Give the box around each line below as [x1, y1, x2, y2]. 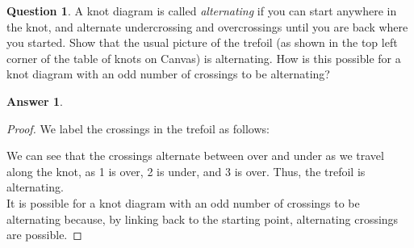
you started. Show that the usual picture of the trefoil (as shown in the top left [6, 34, 398, 51]
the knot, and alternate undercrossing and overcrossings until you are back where [6, 18, 408, 35]
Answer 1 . [6, 92, 63, 109]
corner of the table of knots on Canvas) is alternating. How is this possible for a [6, 49, 401, 66]
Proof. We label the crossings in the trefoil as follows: [6, 120, 270, 137]
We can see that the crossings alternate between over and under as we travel [6, 147, 384, 164]
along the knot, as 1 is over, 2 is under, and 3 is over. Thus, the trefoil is [6, 162, 366, 179]
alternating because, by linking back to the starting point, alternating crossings [6, 210, 399, 227]
